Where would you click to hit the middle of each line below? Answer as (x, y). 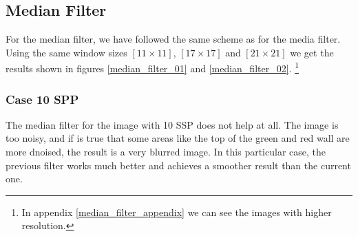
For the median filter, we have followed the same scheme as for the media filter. (173, 39)
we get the (312, 52)
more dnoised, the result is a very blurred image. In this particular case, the (166, 152)
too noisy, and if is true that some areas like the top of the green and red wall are (178, 138)
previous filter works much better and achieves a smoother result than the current (178, 165)
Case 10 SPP (42, 99)
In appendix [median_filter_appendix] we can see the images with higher (177, 212)
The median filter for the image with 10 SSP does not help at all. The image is (172, 124)
